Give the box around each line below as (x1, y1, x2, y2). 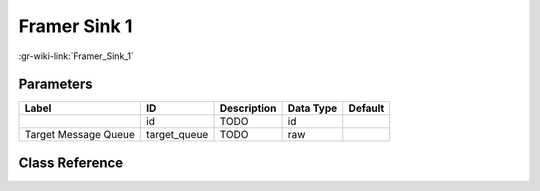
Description (219, 101, 277, 115)
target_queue (146, 128, 209, 142)
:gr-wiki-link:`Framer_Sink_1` (18, 50, 134, 62)
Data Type (287, 101, 338, 115)
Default (348, 101, 385, 115)
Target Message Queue (24, 128, 135, 142)
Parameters (18, 76, 93, 93)
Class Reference (18, 154, 124, 171)
